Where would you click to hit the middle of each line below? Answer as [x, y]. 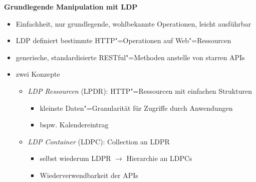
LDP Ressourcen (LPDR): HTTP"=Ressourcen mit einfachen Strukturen [140, 90]
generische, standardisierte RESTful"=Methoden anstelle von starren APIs [130, 57]
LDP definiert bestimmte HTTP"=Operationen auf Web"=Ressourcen [123, 40]
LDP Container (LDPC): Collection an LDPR [99, 141]
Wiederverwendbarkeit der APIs [89, 175]
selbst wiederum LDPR [75, 158]
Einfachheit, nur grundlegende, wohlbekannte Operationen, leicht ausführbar [133, 23]
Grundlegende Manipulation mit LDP [71, 7]
